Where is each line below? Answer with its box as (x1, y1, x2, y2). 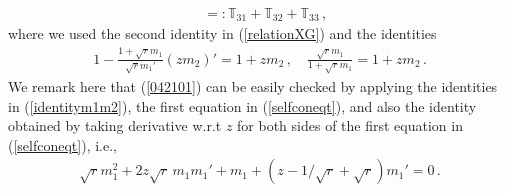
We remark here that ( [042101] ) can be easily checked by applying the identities (8, 75, 498, 96)
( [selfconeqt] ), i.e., (8, 134, 117, 155)
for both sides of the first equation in (237, 115, 463, 136)
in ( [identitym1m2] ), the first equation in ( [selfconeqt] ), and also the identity (8, 95, 477, 116)
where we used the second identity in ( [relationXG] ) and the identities (8, 23, 437, 44)
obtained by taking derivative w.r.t (8, 115, 222, 136)
